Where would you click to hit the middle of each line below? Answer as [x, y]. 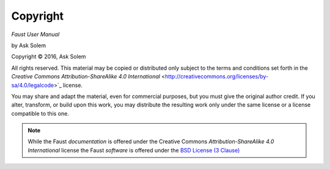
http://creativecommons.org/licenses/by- [217, 77]
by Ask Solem [28, 45]
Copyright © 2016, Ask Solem [49, 57]
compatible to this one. [40, 113]
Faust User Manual [35, 34]
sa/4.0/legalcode [33, 85]
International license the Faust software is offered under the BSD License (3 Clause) [134, 150]
